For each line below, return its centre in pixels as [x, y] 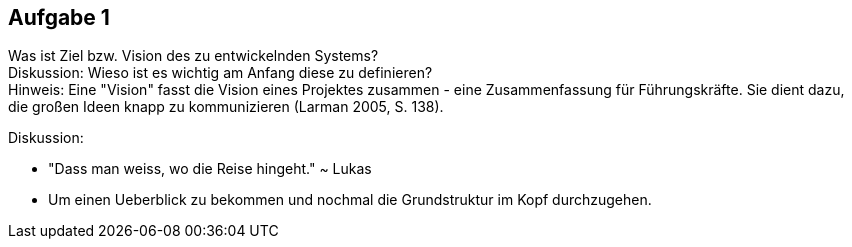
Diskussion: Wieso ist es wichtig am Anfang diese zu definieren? [220, 73]
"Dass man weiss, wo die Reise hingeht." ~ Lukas [210, 169]
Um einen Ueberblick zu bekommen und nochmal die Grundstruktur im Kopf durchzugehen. [350, 200]
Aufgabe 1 [59, 17]
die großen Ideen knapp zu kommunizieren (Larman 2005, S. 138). [226, 107]
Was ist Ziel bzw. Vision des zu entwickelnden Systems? [193, 56]
